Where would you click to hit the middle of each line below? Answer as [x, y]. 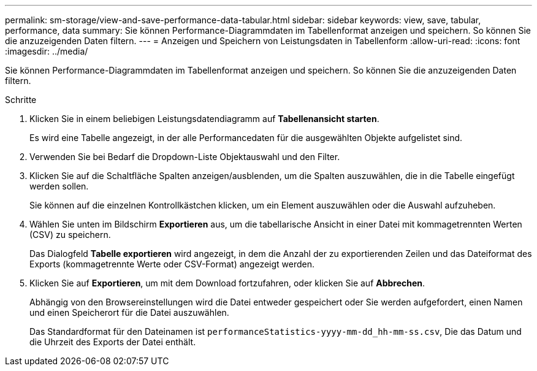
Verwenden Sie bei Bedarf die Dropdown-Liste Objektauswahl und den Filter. [185, 157]
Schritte [21, 100]
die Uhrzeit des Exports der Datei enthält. [113, 342]
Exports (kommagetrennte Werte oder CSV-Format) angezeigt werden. [172, 264]
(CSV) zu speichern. [70, 235]
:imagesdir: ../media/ [47, 51]
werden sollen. [59, 186]
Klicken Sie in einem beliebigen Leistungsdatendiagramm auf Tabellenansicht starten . [204, 119]
